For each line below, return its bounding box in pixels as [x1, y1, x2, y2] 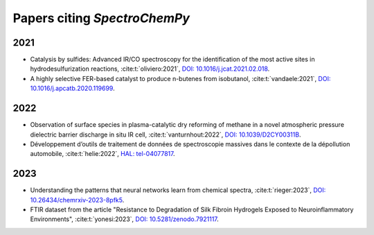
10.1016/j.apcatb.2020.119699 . [30, 84, 115, 93]
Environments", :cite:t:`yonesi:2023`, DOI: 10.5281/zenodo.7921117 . [30, 215, 220, 223]
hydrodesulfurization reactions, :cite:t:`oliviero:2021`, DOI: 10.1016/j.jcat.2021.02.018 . [30, 64, 270, 73]
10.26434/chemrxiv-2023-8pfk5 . [30, 195, 125, 204]
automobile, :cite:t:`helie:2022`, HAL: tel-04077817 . [30, 150, 175, 158]
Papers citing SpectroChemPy [12, 10, 190, 26]
